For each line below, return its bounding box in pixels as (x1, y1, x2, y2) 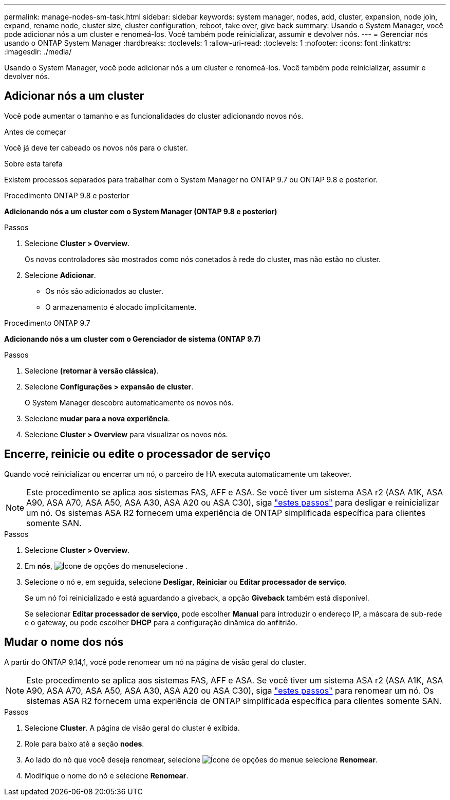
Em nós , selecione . (25, 561, 188, 570)
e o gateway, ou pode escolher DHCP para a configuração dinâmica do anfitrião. (25, 618, 297, 627)
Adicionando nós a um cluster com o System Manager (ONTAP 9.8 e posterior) (4, 207, 277, 216)
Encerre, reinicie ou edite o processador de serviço (4, 448, 271, 461)
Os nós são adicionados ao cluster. (45, 286, 163, 295)
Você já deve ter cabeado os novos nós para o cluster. (4, 143, 188, 152)
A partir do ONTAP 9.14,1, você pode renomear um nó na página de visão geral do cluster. (4, 657, 306, 666)
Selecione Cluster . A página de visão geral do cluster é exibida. (25, 723, 240, 732)
